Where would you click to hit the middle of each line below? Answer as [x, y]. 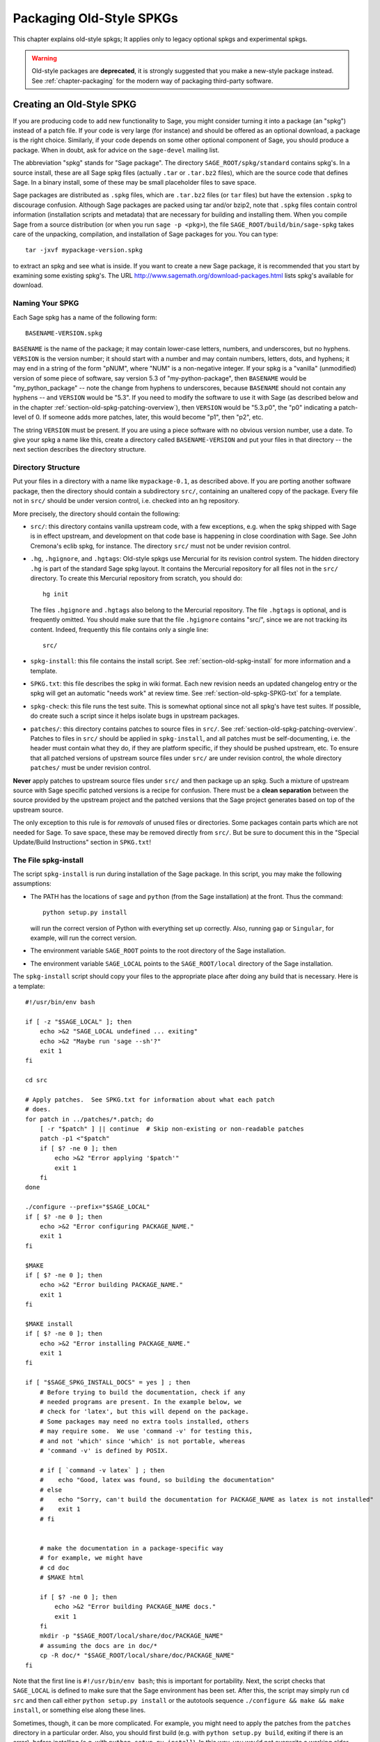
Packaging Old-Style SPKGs [96, 18]
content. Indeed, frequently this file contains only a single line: [119, 629]
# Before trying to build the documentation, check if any [142, 1392]
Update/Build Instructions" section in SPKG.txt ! [82, 842]
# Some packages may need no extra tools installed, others [144, 1421]
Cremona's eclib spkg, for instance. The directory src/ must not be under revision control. [161, 546]
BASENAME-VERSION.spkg [64, 333]
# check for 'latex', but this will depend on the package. [144, 1412]
